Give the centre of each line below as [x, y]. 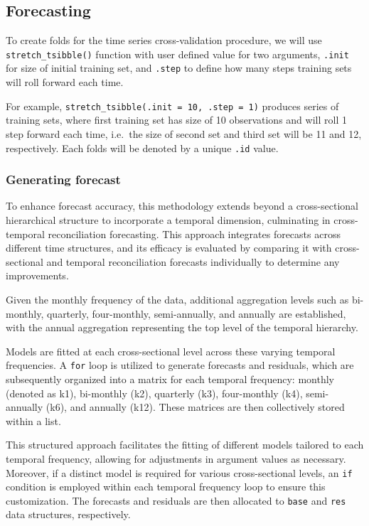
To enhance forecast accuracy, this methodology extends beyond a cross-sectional [182, 206]
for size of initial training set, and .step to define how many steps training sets [179, 68]
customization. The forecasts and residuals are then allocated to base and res [176, 500]
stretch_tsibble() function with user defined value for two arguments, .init [177, 54]
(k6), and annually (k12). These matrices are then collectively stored [195, 407]
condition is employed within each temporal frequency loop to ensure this [166, 487]
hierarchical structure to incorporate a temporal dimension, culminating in [168, 220]
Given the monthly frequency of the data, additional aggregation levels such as [177, 299]
